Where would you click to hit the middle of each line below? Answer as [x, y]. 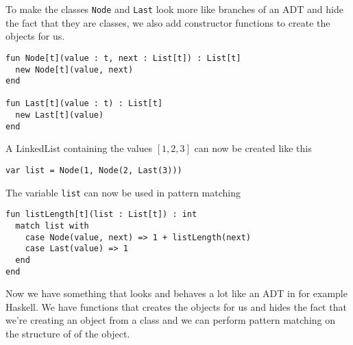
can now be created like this [253, 148]
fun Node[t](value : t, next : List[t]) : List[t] [123, 58]
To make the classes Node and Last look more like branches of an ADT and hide [174, 9]
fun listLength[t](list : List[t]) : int [101, 215]
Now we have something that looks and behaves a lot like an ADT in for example [176, 293]
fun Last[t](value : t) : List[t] [84, 104]
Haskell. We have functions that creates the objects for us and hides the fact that [176, 306]
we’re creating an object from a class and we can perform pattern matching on [171, 320]
